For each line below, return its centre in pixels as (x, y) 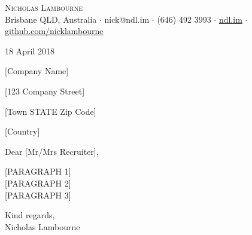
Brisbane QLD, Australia (51, 19)
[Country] (22, 131)
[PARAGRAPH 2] (38, 183)
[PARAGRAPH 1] (38, 171)
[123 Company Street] (45, 91)
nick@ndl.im (127, 19)
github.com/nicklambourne (54, 31)
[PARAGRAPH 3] (38, 195)
